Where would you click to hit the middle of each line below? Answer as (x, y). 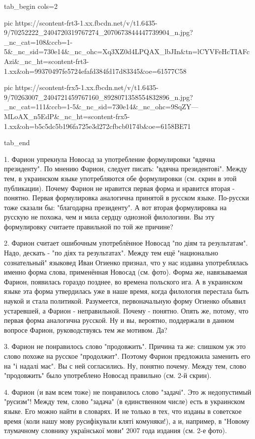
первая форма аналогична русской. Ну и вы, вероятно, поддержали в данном (119, 320)
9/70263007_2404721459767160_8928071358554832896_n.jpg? (98, 97)
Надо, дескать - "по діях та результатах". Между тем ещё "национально (111, 253)
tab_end (17, 142)
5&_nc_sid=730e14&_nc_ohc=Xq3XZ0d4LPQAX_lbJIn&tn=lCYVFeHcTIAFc (127, 51)
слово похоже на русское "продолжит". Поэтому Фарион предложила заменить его (127, 356)
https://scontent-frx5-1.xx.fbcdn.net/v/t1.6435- (87, 87)
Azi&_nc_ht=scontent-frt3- (47, 61)
